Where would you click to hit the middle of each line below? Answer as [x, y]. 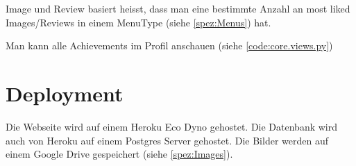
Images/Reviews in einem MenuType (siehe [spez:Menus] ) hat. [138, 22]
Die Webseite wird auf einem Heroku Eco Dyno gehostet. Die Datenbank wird [172, 126]
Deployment [65, 93]
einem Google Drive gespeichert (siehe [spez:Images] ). [119, 154]
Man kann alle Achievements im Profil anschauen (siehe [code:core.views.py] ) [169, 45]
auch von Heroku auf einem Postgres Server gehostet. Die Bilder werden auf [167, 140]
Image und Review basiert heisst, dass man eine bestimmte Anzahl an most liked [178, 8]
